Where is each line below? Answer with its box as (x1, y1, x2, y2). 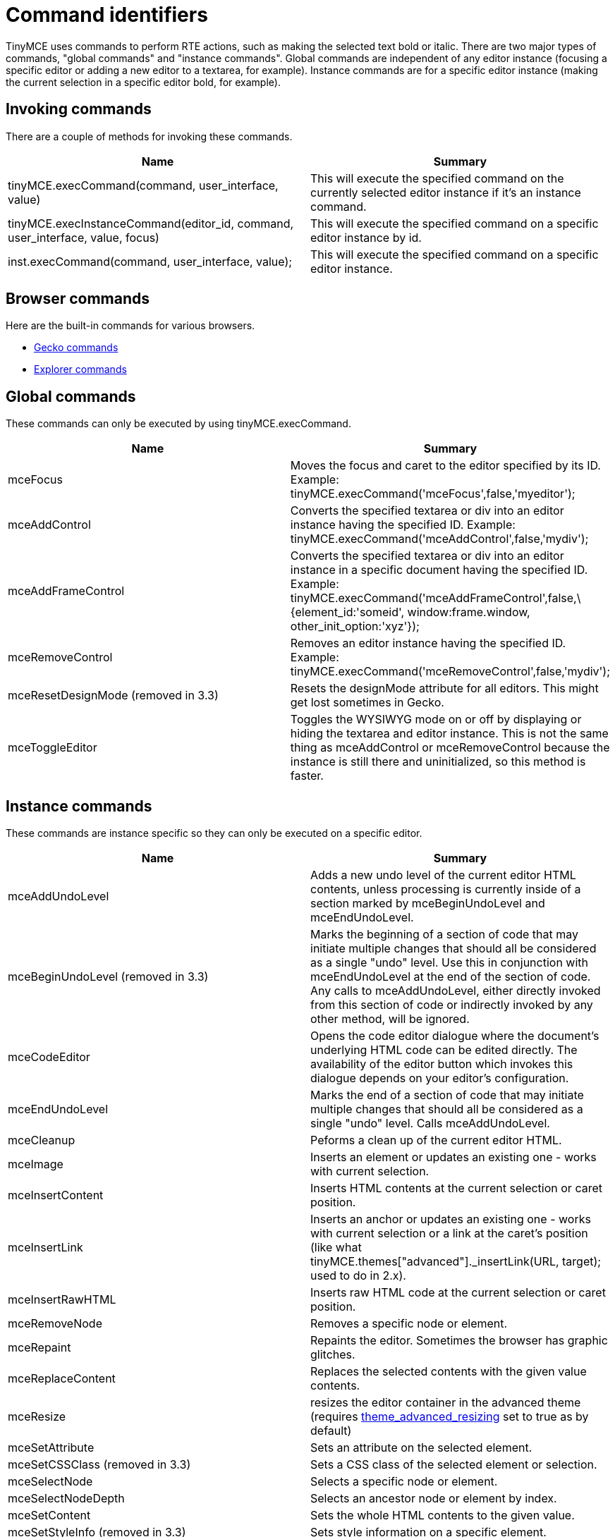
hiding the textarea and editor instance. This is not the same (290, 726, 609, 741)
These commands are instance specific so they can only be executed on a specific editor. (6, 827, 422, 840)
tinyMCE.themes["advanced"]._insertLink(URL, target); (310, 1254, 602, 1269)
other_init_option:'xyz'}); (290, 619, 420, 634)
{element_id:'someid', (290, 605, 405, 620)
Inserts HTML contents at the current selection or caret (310, 1181, 602, 1196)
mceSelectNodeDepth (8, 1491, 125, 1506)
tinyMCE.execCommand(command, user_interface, (8, 178, 279, 192)
